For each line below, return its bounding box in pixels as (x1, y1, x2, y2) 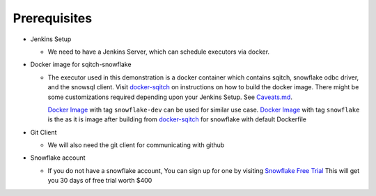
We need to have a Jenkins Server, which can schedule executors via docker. (47, 47, 270, 56)
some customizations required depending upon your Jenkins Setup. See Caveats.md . (47, 93, 292, 101)
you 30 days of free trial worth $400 (47, 176, 152, 185)
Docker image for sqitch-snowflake (30, 60, 132, 69)
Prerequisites (13, 10, 93, 26)
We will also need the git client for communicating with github (47, 141, 225, 149)
